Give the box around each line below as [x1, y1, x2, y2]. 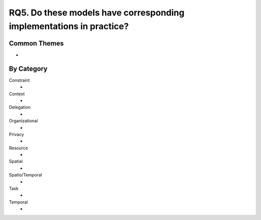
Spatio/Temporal [9, 172, 42, 178]
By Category [9, 64, 48, 73]
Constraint [9, 77, 30, 83]
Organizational [9, 118, 38, 124]
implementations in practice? [9, 21, 129, 31]
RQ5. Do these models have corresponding [9, 7, 185, 18]
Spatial [9, 159, 23, 164]
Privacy [9, 131, 24, 137]
